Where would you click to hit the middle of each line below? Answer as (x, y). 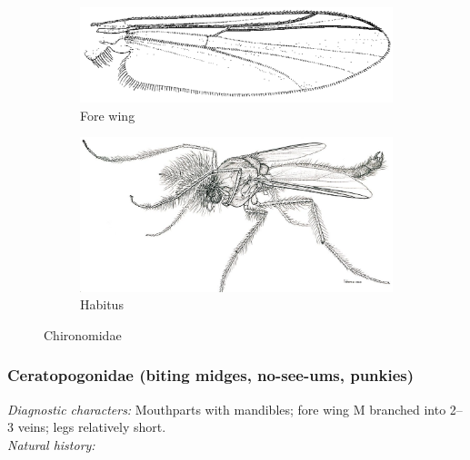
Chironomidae (83, 334)
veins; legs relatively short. (92, 427)
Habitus (102, 304)
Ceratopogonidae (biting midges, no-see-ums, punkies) (211, 375)
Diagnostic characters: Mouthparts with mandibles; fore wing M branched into (227, 409)
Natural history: (51, 444)
